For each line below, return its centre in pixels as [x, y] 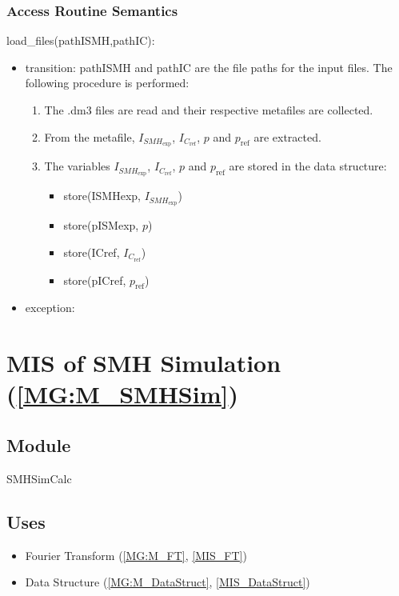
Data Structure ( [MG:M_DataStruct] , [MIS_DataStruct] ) [168, 582]
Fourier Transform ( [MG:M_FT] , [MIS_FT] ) [136, 555]
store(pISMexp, [101, 225]
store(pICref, [95, 280]
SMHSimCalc [39, 478]
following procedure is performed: [107, 83]
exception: [50, 308]
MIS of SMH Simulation [144, 363]
